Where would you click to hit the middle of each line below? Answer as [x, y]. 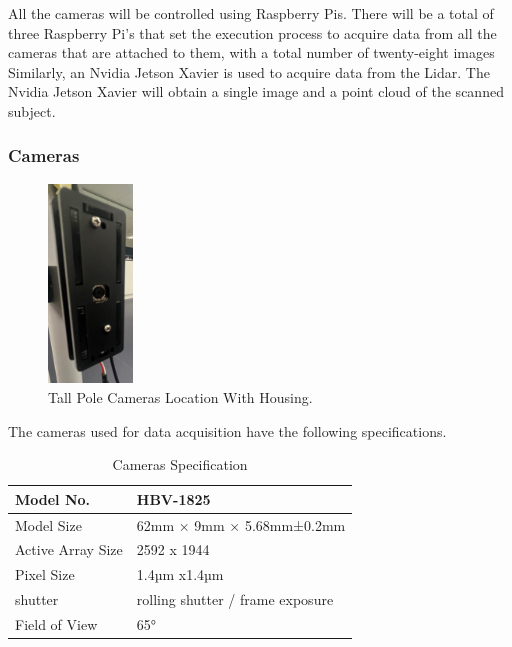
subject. [32, 110]
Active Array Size [69, 549]
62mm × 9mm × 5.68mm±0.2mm [241, 524]
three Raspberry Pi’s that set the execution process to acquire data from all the [252, 32]
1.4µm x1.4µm [180, 574]
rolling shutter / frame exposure [235, 599]
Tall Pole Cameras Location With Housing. [180, 396]
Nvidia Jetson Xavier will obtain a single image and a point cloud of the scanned [256, 91]
